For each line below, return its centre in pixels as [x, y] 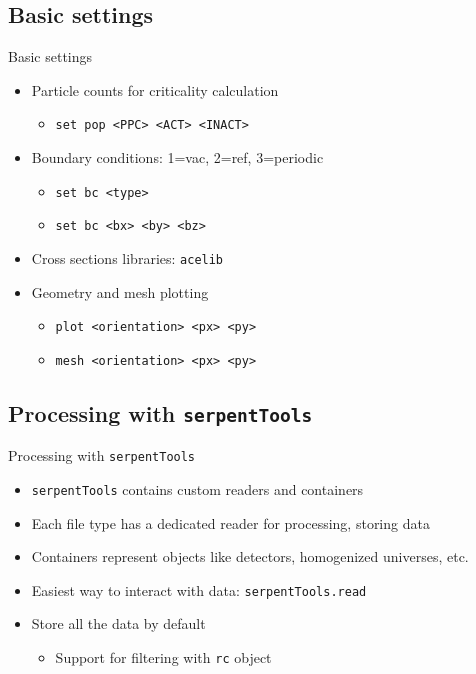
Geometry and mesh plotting [120, 291]
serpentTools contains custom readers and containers [197, 488]
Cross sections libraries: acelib [127, 257]
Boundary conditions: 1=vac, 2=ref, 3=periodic [177, 157]
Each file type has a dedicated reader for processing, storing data [230, 522]
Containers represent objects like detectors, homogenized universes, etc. [250, 556]
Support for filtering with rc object [163, 657]
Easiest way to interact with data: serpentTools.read [199, 589]
